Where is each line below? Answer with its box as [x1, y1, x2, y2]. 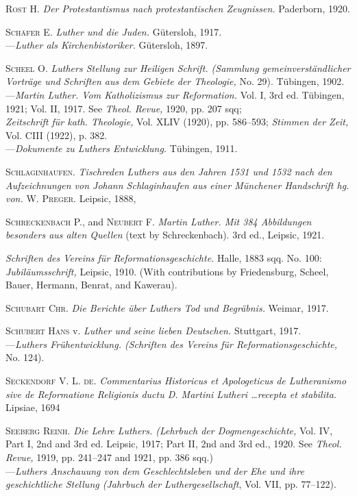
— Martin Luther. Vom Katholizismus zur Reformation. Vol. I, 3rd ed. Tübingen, [5, 87, 345, 101]
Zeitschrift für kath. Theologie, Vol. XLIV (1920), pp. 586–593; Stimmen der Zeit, [5, 114, 349, 129]
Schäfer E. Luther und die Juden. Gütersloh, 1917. [5, 24, 222, 38]
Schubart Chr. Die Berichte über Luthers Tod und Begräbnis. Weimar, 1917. [5, 300, 329, 314]
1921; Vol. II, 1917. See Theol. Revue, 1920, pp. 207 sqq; [5, 101, 242, 115]
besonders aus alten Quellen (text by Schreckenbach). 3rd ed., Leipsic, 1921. [5, 227, 325, 242]
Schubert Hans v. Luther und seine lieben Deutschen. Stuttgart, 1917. [5, 323, 301, 338]
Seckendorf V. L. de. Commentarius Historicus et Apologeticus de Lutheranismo [5, 373, 347, 388]
